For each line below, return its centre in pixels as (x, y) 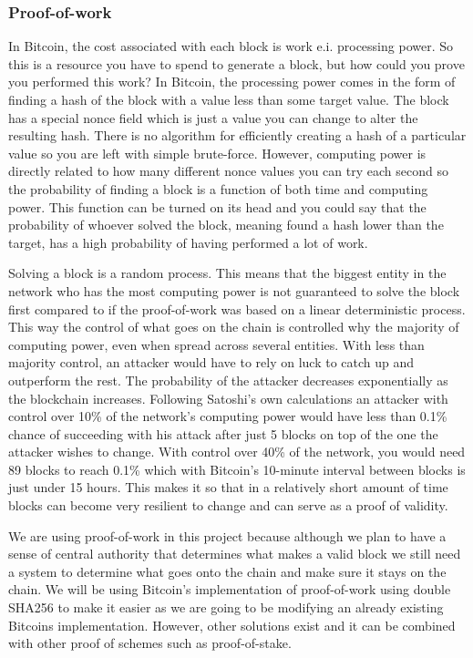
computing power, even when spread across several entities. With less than (216, 344)
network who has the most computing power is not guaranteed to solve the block (234, 290)
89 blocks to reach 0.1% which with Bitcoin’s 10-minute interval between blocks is (237, 469)
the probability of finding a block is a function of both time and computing (218, 188)
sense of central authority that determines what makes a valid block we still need (235, 554)
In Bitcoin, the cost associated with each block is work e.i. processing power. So (231, 46)
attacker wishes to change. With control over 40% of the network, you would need (237, 452)
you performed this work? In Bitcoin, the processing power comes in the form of (232, 82)
